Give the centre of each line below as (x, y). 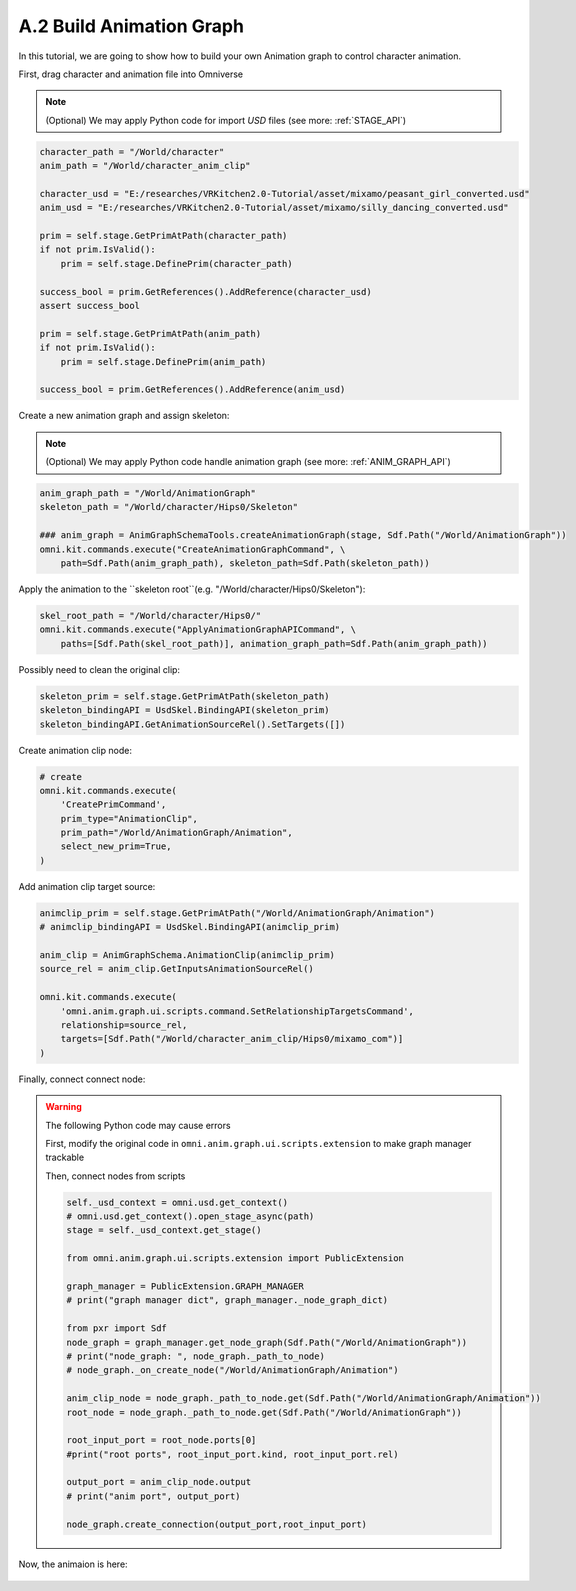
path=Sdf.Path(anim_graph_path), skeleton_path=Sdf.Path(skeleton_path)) (245, 563)
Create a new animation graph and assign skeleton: (124, 416)
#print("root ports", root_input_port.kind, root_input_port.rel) (232, 1454)
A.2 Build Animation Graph (131, 26)
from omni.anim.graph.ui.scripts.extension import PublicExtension (235, 1258)
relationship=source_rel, (124, 1024)
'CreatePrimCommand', (113, 804)
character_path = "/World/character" (132, 151)
